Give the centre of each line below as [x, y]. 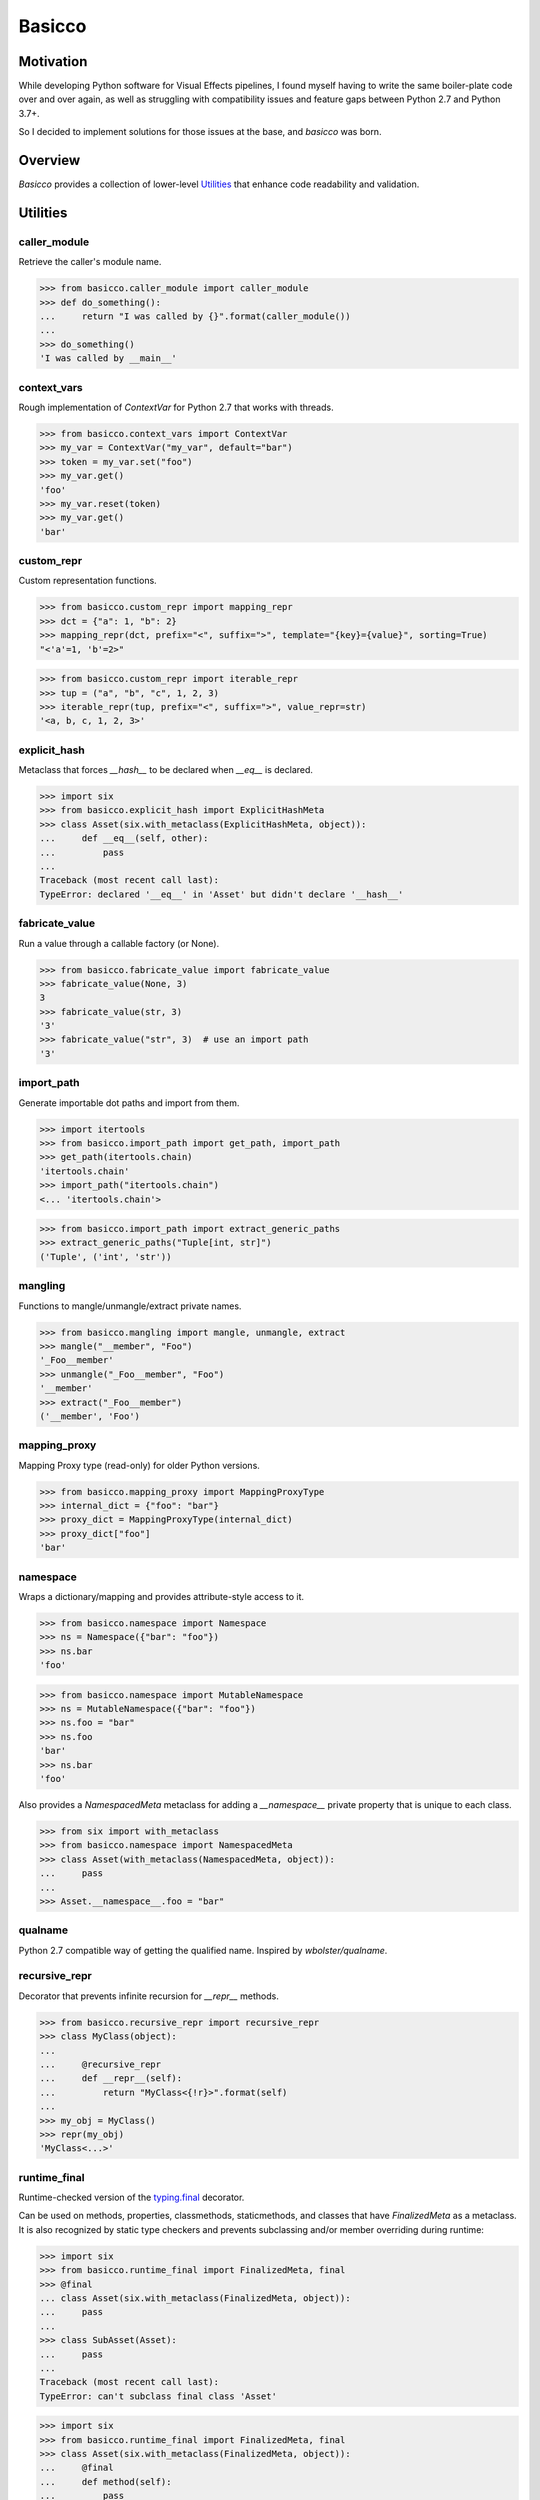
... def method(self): [105, 2481]
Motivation [53, 61]
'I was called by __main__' [108, 358]
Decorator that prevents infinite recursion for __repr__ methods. [148, 1996]
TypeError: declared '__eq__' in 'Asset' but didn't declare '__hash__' [221, 894]
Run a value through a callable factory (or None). [119, 943]
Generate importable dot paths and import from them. [129, 1102]
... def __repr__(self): [111, 2078]
